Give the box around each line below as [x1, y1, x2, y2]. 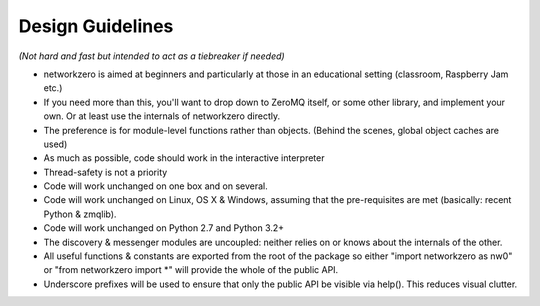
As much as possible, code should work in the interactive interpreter [43, 152, 325, 164]
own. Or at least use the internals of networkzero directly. [43, 110, 280, 122]
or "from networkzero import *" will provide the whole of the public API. [43, 264, 339, 276]
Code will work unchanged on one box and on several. [43, 180, 269, 192]
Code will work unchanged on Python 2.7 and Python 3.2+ [43, 222, 285, 234]
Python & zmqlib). [43, 208, 117, 220]
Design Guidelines [18, 15, 174, 37]
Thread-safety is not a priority [43, 166, 168, 178]
